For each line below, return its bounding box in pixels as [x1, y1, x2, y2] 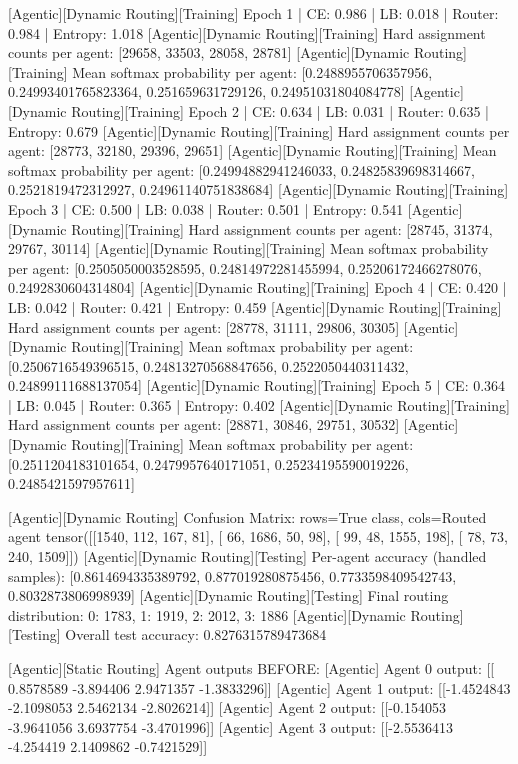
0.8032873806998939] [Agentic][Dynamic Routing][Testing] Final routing [8, 585, 449, 606]
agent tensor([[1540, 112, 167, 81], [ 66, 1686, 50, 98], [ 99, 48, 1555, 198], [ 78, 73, [8, 526, 508, 547]
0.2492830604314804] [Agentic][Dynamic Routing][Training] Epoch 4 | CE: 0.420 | [8, 277, 507, 298]
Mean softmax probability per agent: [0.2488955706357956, [72, 61, 433, 82]
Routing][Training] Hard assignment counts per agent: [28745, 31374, [71, 218, 493, 239]
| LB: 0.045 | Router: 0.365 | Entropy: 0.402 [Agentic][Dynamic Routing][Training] [8, 394, 510, 415]
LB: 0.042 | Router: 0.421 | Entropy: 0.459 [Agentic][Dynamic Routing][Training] [8, 296, 502, 317]
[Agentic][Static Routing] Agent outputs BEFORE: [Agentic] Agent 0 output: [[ [8, 658, 495, 678]
